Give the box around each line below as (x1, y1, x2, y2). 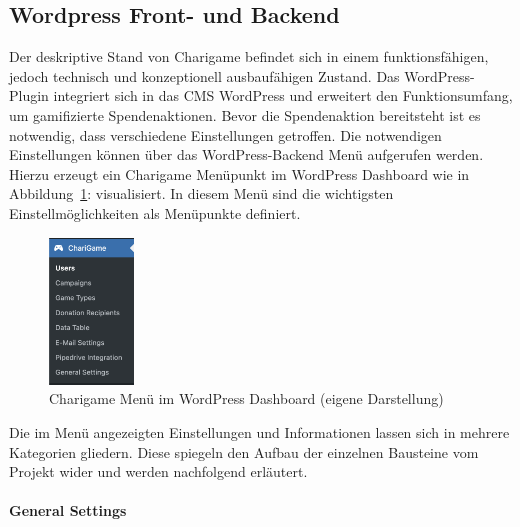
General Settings (9, 500, 127, 521)
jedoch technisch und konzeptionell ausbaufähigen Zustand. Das (9, 65, 400, 86)
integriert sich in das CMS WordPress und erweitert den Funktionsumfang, (53, 85, 513, 106)
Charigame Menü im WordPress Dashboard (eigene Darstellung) (49, 388, 444, 409)
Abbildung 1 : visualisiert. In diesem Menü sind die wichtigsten (9, 183, 394, 204)
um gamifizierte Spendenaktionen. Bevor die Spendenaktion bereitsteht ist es (9, 104, 481, 125)
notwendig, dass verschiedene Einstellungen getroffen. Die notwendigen (9, 124, 442, 145)
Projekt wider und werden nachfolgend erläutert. (9, 461, 308, 482)
